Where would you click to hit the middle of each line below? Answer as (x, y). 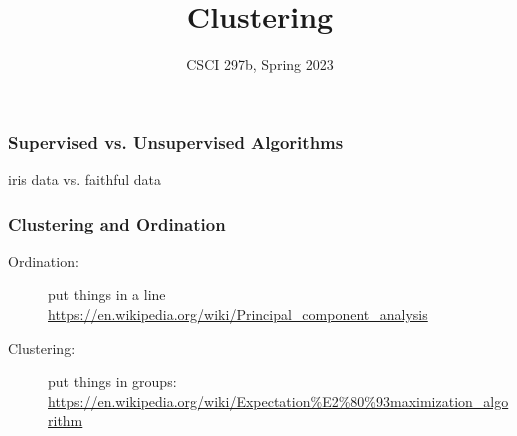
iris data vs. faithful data (85, 179)
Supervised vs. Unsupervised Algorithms (176, 141)
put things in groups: (112, 381)
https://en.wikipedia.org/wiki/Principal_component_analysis (238, 314)
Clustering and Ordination (117, 223)
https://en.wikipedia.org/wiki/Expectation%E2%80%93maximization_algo (278, 400)
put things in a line (107, 294)
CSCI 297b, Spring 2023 (260, 64)
